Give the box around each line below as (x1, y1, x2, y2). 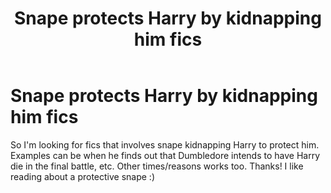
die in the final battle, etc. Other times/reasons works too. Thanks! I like (10, 160, 304, 172)
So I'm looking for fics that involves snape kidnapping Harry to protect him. (10, 138, 320, 151)
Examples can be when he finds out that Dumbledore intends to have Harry (10, 149, 320, 161)
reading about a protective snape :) (10, 170, 155, 182)
